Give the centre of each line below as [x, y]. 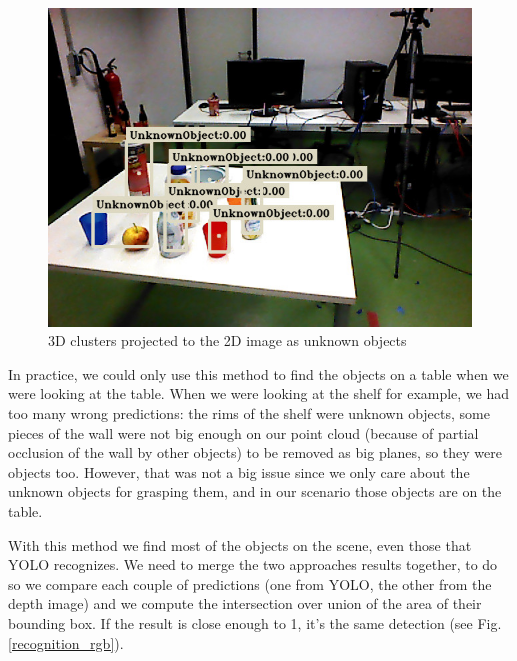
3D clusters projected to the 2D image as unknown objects [227, 340]
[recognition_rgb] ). [66, 642]
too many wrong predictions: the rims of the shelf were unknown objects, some [249, 413]
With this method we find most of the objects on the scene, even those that [240, 544]
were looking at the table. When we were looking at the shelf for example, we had [259, 393]
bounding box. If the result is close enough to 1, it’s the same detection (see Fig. [255, 622]
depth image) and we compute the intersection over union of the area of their [245, 603]
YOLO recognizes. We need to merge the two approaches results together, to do [253, 564]
